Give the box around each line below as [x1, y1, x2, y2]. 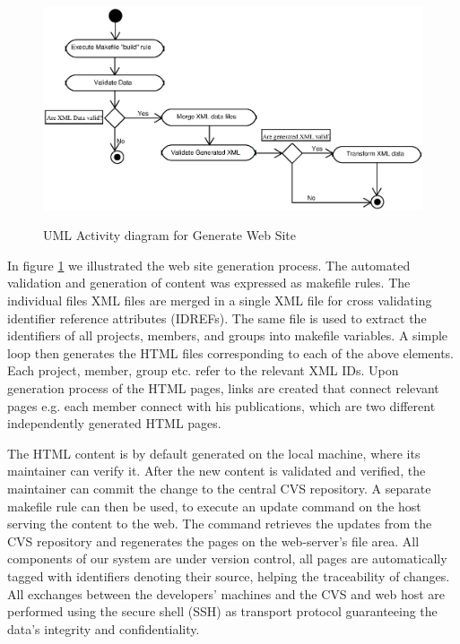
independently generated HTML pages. [7, 414, 221, 433]
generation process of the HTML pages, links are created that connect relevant [7, 379, 439, 398]
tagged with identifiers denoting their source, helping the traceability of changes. [7, 566, 450, 585]
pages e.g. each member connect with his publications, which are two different [7, 396, 436, 415]
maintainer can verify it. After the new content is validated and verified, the [7, 461, 426, 480]
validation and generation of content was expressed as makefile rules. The [7, 273, 411, 292]
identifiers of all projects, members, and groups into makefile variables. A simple [7, 326, 448, 345]
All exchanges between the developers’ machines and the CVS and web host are [7, 584, 446, 603]
